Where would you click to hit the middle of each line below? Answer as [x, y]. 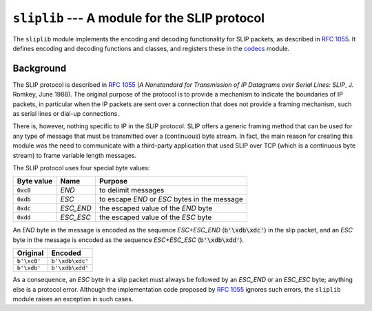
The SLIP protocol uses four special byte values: [81, 168]
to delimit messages [132, 190]
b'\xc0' [29, 261]
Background [40, 68]
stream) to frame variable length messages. [75, 155]
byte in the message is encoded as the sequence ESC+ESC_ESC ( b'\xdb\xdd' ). [128, 240]
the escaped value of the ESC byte [155, 217]
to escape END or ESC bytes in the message [171, 199]
